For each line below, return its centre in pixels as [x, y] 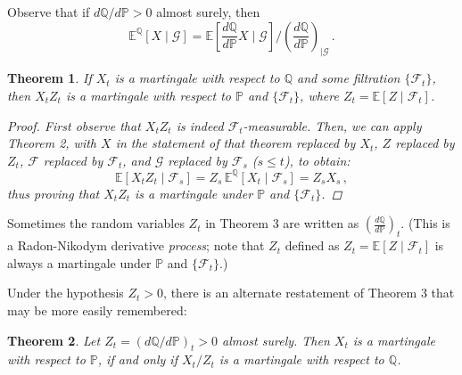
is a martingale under [194, 193]
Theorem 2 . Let [54, 340]
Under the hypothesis [66, 293]
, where [319, 95]
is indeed [200, 125]
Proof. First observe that [74, 125]
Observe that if [49, 12]
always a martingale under [79, 262]
